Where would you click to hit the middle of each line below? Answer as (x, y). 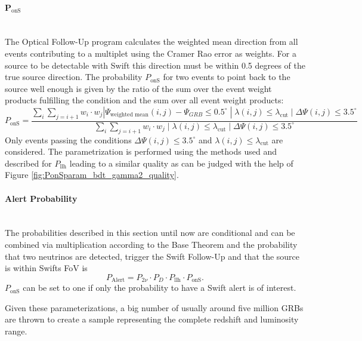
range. (16, 331)
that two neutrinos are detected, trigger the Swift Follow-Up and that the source (152, 256)
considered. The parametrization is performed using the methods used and (141, 151)
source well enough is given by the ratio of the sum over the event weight (138, 88)
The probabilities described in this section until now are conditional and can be (150, 233)
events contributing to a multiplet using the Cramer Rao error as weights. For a (151, 53)
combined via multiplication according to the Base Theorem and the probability (151, 244)
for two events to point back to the (227, 77)
